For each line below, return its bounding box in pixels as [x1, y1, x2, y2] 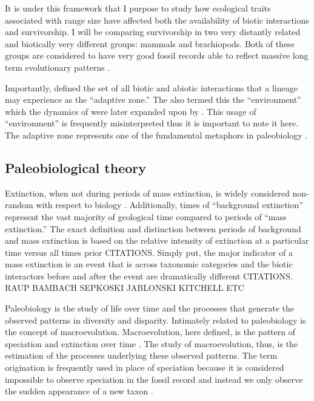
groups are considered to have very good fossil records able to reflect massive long [5, 49, 309, 62]
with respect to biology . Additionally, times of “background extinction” [36, 198, 303, 211]
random [5, 198, 33, 211]
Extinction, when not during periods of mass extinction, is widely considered [5, 186, 290, 199]
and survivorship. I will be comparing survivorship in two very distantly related [5, 25, 301, 38]
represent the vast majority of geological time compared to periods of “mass [5, 210, 287, 223]
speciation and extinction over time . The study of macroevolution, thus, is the [5, 337, 298, 350]
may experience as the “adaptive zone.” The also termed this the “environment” [5, 93, 301, 106]
